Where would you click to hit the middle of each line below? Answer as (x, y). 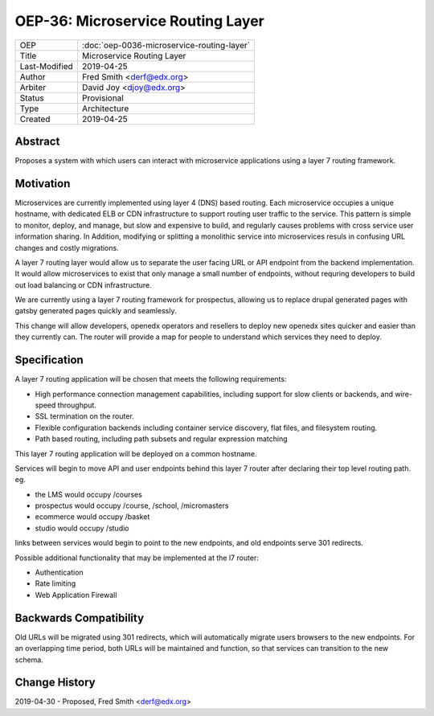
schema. (29, 660)
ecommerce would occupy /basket (92, 517)
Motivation (43, 184)
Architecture (105, 108)
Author (33, 76)
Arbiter (33, 87)
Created (35, 119)
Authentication (59, 573)
